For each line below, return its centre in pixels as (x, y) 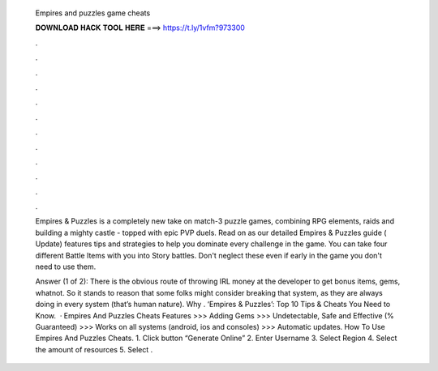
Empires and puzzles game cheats (93, 13)
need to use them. (66, 267)
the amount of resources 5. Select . (94, 349)
